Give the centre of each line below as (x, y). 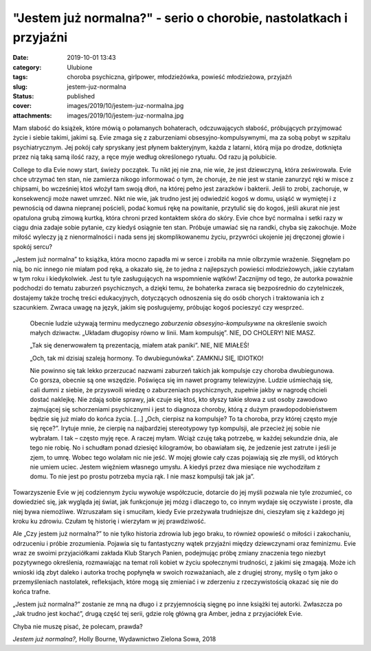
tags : (20, 77)
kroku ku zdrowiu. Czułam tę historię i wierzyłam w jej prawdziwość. (109, 521)
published (81, 96)
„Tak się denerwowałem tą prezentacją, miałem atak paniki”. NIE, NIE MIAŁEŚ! (140, 345)
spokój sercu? (33, 246)
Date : (21, 58)
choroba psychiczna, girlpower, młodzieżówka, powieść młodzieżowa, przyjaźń (179, 77)
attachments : (32, 115)
